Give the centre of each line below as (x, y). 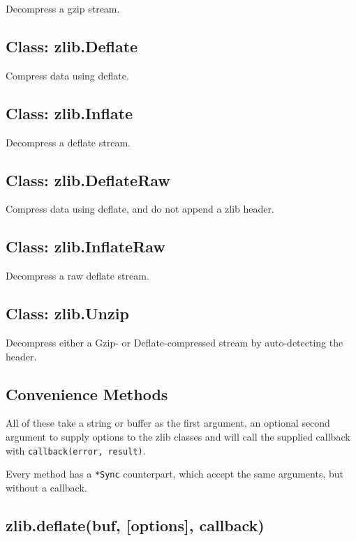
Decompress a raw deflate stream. (77, 276)
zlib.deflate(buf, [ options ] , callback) (135, 525)
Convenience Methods (87, 394)
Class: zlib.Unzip (67, 313)
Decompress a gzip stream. (63, 8)
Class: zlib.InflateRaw (86, 246)
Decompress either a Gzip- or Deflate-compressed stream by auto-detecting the (175, 342)
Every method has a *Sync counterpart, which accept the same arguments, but (175, 474)
